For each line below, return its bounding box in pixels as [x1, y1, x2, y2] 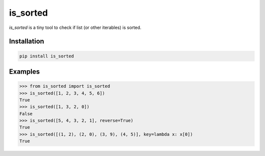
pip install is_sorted [19, 53, 74, 59]
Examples [9, 67, 40, 76]
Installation [9, 37, 44, 46]
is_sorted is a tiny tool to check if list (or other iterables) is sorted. [9, 25, 142, 30]
